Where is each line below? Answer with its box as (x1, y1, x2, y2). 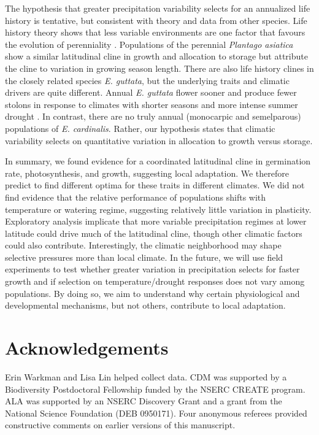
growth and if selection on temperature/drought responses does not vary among (5, 275, 305, 288)
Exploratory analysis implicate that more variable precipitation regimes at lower (5, 215, 307, 228)
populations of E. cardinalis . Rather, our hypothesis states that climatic (5, 121, 275, 134)
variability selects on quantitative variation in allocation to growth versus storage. (5, 134, 313, 147)
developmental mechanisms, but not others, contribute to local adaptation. (5, 299, 286, 312)
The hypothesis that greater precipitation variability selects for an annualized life (5, 2, 310, 14)
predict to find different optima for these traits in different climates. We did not (5, 179, 305, 191)
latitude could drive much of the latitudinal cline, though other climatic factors (5, 226, 302, 239)
